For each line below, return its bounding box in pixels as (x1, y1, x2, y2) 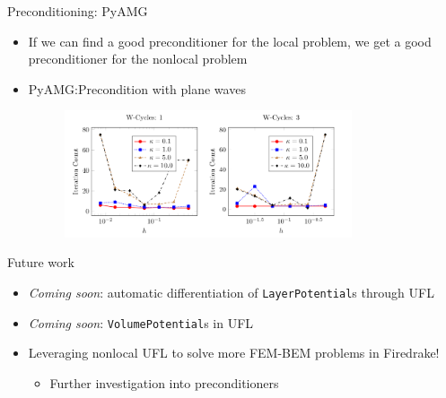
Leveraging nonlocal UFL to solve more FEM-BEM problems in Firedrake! (28, 343, 440, 362)
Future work (7, 253, 74, 272)
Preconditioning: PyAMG (7, 2, 148, 20)
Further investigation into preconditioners (49, 373, 279, 392)
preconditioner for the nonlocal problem (28, 49, 248, 68)
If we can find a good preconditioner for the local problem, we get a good (28, 31, 432, 50)
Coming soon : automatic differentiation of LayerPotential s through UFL (28, 283, 434, 302)
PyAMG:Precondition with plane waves (28, 79, 246, 98)
